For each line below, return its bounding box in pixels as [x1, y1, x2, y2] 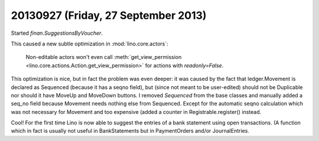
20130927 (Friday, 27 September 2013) [11, 9, 207, 22]
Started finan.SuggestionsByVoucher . [11, 29, 103, 37]
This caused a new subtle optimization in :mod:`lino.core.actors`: [11, 40, 168, 47]
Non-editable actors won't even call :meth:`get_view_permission [25, 54, 182, 61]
